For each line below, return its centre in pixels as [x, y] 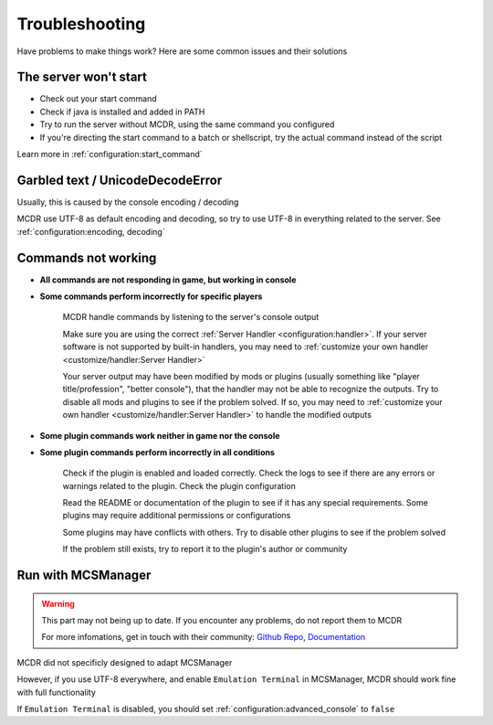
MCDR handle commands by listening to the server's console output [191, 317]
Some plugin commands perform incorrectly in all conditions [157, 452]
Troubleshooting [81, 24]
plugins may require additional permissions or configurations [177, 516]
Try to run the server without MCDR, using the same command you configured [187, 124]
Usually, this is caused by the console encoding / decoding [128, 202]
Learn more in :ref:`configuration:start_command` [110, 155]
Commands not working [87, 257]
